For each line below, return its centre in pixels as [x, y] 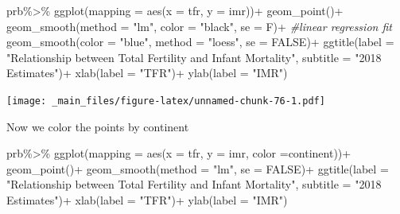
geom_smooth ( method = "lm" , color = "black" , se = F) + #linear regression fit [199, 26]
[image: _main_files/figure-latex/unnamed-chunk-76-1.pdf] [166, 101]
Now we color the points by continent [98, 126]
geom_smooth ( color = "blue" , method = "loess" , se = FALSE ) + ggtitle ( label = [200, 42]
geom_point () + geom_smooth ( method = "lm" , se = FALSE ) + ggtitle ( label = [198, 168]
